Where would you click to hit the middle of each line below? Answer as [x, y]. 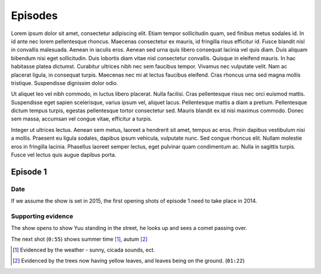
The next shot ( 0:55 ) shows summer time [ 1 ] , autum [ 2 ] [79, 239]
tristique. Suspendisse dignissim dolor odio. [64, 83]
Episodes [34, 15]
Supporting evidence [42, 216]
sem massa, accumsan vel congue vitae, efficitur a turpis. [82, 119]
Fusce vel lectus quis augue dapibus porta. [64, 155]
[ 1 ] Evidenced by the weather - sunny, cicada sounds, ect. [84, 250]
